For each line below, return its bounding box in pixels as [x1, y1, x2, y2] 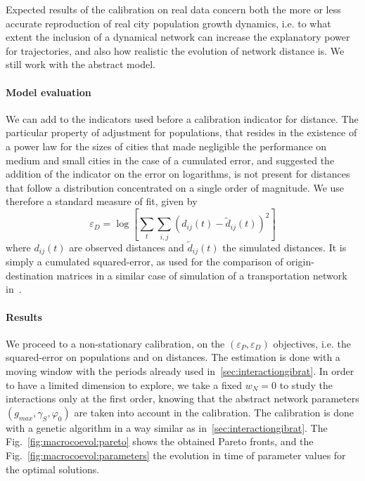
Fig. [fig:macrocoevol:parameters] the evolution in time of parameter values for [6, 447, 346, 462]
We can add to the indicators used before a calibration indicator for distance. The [6, 111, 359, 126]
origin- [286, 254, 314, 269]
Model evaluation [6, 84, 91, 99]
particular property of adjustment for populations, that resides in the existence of [6, 125, 357, 140]
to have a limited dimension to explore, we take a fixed [6, 377, 243, 392]
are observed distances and [69, 239, 184, 254]
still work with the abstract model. [6, 57, 155, 72]
